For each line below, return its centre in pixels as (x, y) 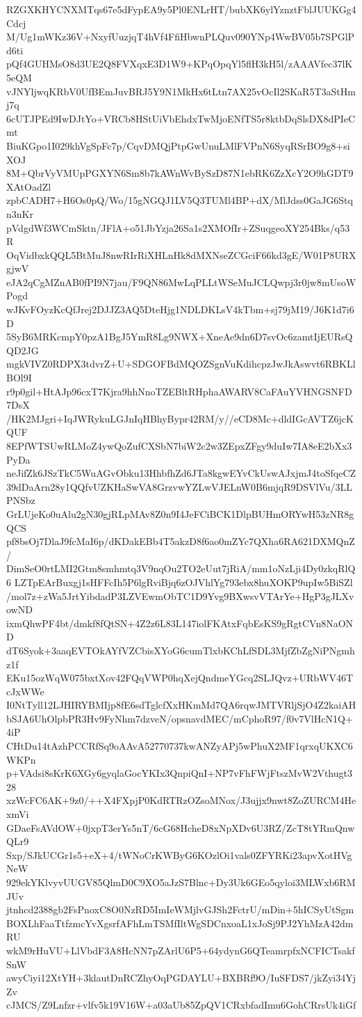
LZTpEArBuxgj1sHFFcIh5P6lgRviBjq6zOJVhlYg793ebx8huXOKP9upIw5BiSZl (183, 582)
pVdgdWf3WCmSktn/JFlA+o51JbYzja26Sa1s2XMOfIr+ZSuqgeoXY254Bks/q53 (178, 227)
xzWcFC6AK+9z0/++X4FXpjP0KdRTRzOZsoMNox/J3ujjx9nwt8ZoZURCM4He (181, 800)
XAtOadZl (29, 186)
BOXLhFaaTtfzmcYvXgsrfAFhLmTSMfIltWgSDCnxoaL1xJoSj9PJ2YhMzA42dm (180, 923)
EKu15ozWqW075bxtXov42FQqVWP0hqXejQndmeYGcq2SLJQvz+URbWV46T (180, 678)
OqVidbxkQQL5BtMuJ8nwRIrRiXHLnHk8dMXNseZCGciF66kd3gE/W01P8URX (181, 254)
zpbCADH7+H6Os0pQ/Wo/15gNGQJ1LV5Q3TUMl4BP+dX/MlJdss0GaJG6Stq (180, 200)
